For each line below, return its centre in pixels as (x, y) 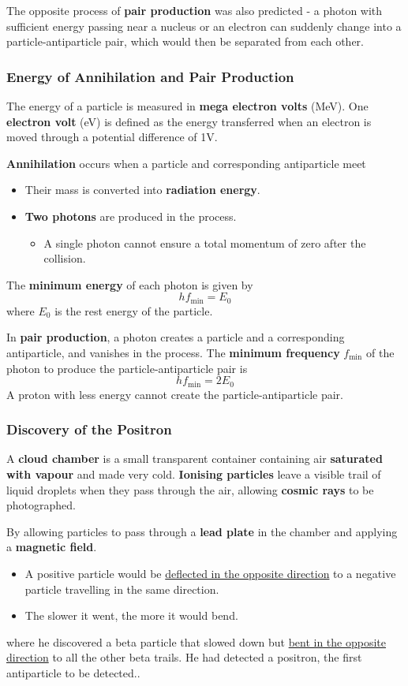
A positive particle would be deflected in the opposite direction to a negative (210, 573)
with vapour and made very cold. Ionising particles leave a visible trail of (194, 474)
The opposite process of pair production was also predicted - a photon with (195, 10)
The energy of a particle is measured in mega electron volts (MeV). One (187, 106)
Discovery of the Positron (89, 429)
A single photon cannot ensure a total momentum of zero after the (205, 242)
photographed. (41, 505)
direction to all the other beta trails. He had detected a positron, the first (184, 657)
